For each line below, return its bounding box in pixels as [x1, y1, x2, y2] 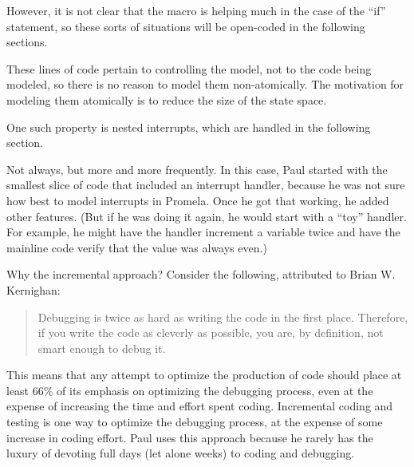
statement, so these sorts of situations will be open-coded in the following [6, 18, 365, 34]
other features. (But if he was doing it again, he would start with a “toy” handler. [6, 208, 407, 224]
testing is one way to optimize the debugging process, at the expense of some [6, 414, 383, 430]
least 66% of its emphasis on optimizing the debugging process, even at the [6, 382, 373, 398]
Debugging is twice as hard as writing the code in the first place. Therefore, [37, 308, 408, 325]
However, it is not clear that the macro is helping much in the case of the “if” [6, 2, 386, 18]
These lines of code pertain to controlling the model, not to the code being [6, 60, 372, 77]
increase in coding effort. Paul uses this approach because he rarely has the [6, 429, 373, 445]
